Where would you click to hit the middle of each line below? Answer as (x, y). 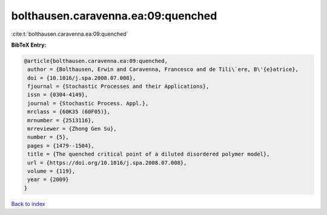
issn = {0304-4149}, (58, 95)
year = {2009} (48, 180)
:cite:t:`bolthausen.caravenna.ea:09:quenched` (70, 34)
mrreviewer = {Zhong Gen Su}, (72, 129)
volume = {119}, (51, 171)
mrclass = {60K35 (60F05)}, (69, 112)
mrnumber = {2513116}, (61, 120)
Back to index (28, 203)
